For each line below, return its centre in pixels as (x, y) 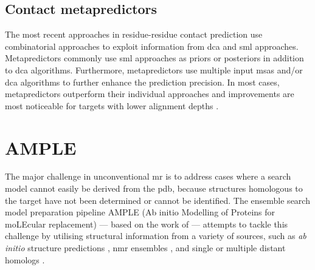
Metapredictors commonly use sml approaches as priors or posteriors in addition (154, 58)
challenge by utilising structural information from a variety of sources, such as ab (156, 236)
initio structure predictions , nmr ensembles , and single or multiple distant (145, 248)
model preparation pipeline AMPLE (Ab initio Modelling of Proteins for (140, 212)
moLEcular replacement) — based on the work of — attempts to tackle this (147, 224)
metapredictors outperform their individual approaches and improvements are (150, 94)
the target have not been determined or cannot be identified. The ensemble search (157, 200)
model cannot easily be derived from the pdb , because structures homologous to (154, 188)
